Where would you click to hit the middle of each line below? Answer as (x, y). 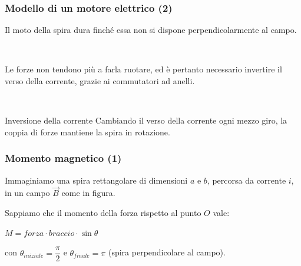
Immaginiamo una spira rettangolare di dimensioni (96, 180)
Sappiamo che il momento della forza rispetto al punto (103, 212)
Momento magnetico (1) (63, 158)
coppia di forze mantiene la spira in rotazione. (87, 132)
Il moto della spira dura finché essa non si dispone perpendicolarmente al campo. (151, 30)
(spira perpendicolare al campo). (167, 252)
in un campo (27, 193)
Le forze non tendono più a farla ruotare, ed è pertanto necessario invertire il (143, 69)
